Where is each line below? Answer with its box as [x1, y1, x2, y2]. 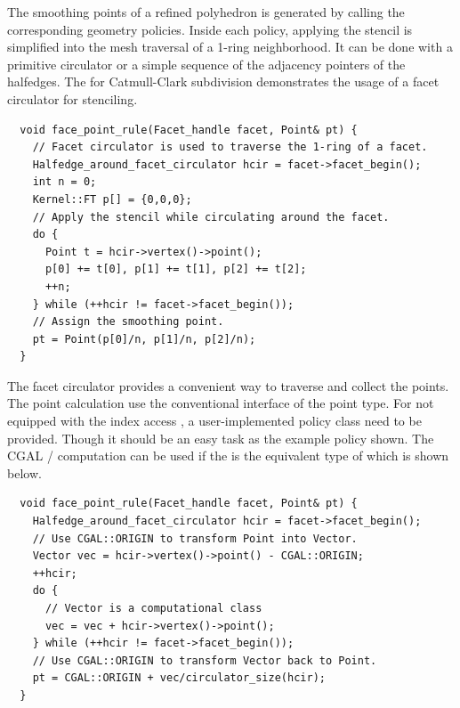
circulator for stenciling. [7, 89, 138, 108]
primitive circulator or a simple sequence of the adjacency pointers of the [7, 54, 406, 73]
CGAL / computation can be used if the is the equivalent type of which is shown [7, 446, 449, 465]
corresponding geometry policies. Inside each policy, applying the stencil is [7, 20, 413, 38]
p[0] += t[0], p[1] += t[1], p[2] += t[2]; [44, 263, 307, 276]
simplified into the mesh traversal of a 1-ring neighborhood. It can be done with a [7, 37, 453, 56]
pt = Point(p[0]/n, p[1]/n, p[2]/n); [32, 332, 256, 346]
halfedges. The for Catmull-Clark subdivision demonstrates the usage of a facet [7, 72, 440, 91]
